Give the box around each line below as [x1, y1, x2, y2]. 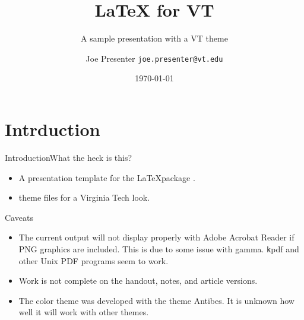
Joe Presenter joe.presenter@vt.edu [85, 52, 223, 64]
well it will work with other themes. [18, 306, 149, 318]
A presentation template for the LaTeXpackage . [18, 171, 195, 183]
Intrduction [5, 116, 100, 141]
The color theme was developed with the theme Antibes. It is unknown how [18, 294, 294, 306]
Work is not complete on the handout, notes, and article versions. [18, 274, 258, 287]
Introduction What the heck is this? [5, 151, 132, 163]
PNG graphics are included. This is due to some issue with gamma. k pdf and [18, 242, 299, 255]
